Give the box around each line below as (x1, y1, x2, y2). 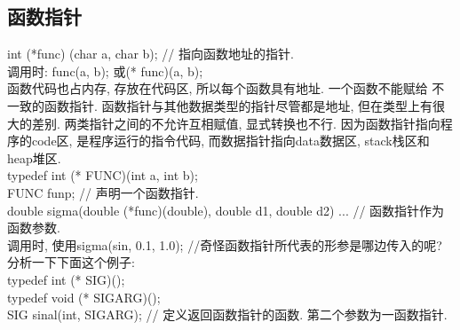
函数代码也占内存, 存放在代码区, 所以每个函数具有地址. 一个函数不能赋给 (7, 79, 428, 98)
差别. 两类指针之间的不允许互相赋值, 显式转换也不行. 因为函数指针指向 (31, 114, 440, 132)
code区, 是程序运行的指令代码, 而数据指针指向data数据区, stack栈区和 (31, 131, 430, 150)
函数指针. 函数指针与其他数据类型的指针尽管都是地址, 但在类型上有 (44, 96, 433, 114)
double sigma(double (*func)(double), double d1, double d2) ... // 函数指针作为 (7, 200, 445, 219)
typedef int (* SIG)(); (7, 270, 125, 288)
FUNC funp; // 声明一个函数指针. (7, 183, 199, 201)
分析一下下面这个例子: (7, 253, 135, 271)
